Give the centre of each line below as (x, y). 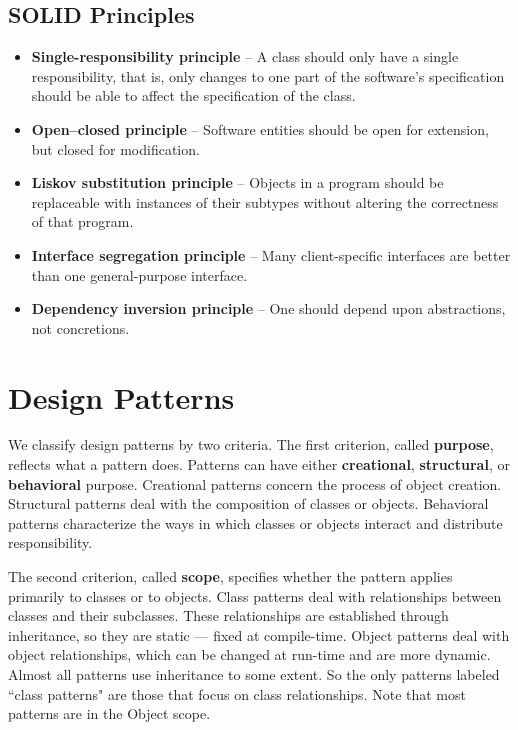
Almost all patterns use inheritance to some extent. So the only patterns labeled (254, 673)
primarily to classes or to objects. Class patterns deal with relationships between (255, 595)
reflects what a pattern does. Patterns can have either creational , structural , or (259, 464)
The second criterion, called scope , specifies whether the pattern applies (230, 576)
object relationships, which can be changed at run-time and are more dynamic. (249, 654)
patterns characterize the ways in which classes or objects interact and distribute (255, 522)
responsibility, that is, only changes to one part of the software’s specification (268, 75)
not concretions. (80, 327)
